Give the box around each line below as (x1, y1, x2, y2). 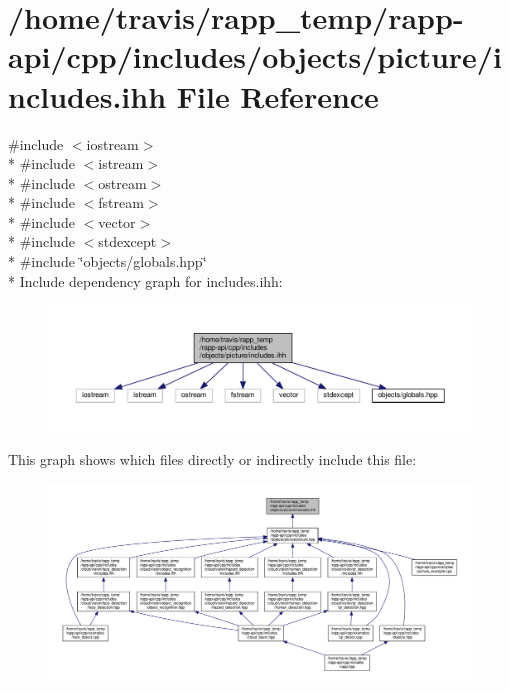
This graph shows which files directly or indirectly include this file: (8, 448, 417, 469)
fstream (98, 192, 144, 213)
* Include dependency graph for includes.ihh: (8, 270, 283, 291)
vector (98, 211, 136, 232)
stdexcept (98, 231, 157, 252)
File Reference (176, 75, 379, 116)
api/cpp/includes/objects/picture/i (8, 36, 502, 77)
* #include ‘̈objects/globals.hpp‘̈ (8, 251, 207, 272)
